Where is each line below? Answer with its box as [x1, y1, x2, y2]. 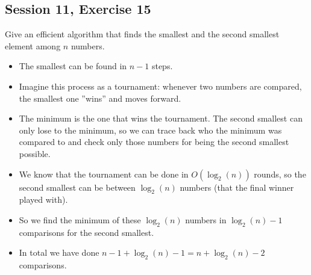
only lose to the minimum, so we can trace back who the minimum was [19, 123, 282, 136]
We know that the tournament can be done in [19, 167, 189, 180]
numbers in [185, 213, 227, 226]
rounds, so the [254, 167, 306, 180]
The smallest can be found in [19, 60, 127, 72]
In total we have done [19, 246, 99, 259]
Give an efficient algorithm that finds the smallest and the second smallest [5, 28, 280, 40]
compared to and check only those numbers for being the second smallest [19, 135, 289, 148]
